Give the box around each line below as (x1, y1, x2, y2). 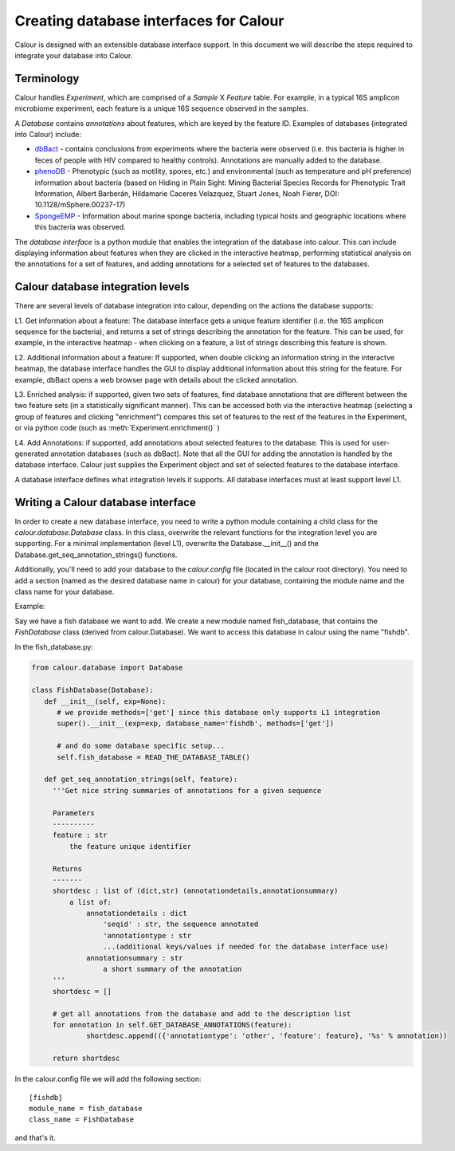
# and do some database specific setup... (57, 741, 226, 751)
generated (14, 449, 49, 458)
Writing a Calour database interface (14, 495, 197, 509)
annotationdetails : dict (86, 909, 187, 918)
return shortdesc (52, 1054, 120, 1063)
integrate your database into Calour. (14, 50, 133, 60)
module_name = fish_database (29, 1104, 143, 1113)
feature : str (52, 831, 108, 840)
